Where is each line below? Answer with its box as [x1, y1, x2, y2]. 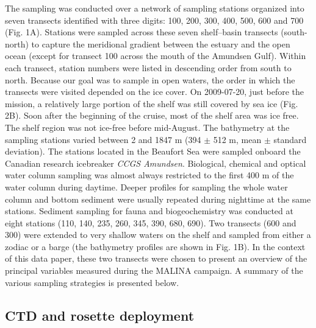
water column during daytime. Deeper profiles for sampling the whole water [5, 180, 288, 193]
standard [273, 133, 307, 145]
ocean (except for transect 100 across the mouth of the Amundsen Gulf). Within [5, 49, 306, 62]
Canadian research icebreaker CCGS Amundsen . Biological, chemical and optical [5, 156, 306, 169]
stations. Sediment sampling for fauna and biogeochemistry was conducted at [5, 204, 293, 217]
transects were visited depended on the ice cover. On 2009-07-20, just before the [5, 85, 304, 98]
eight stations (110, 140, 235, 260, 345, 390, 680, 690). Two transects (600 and [5, 216, 296, 229]
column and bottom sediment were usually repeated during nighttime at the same [5, 192, 311, 205]
